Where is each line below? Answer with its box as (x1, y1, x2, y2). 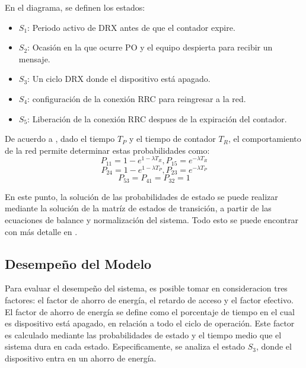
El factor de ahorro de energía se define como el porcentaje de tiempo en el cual (5, 305, 295, 318)
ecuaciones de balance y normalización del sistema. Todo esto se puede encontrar (5, 214, 299, 226)
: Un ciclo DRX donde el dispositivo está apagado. (27, 72, 211, 85)
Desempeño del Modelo (5, 254, 152, 272)
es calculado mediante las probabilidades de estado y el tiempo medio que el (5, 328, 282, 341)
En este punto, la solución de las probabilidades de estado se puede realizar (5, 190, 278, 202)
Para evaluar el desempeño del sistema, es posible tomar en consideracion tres (5, 282, 288, 294)
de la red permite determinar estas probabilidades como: (5, 144, 210, 156)
